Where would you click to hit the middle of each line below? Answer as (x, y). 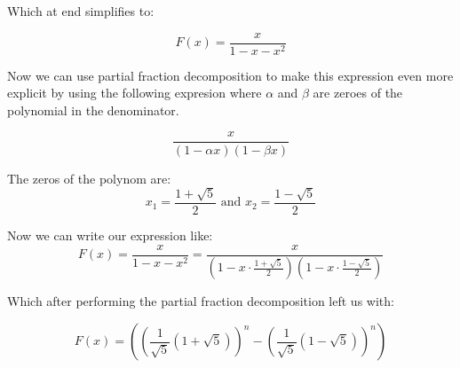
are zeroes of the (358, 93)
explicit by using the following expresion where (135, 93)
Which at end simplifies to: (81, 11)
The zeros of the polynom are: (89, 178)
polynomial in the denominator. (93, 110)
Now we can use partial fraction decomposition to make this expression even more (230, 75)
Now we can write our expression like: (110, 235)
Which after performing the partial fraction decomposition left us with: (201, 301)
